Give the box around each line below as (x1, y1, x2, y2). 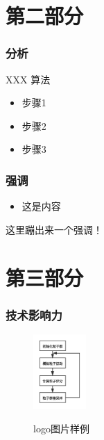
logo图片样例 (33, 421, 89, 436)
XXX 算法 (6, 72, 51, 86)
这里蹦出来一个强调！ (6, 222, 103, 236)
